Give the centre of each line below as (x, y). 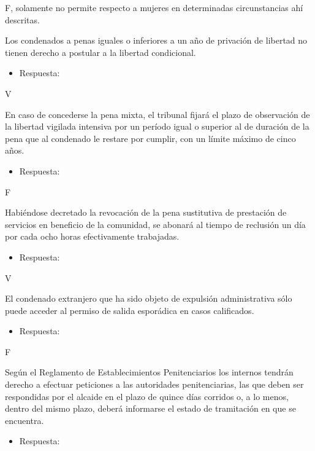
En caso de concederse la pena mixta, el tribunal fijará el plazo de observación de (157, 114)
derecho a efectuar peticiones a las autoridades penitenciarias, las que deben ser (154, 384)
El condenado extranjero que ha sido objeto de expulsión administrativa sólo (149, 298)
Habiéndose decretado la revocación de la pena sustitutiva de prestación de (146, 212)
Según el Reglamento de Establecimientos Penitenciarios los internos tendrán (149, 372)
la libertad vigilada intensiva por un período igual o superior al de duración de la (157, 126)
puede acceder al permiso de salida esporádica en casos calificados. (130, 310)
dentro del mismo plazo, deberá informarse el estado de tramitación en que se (150, 408)
